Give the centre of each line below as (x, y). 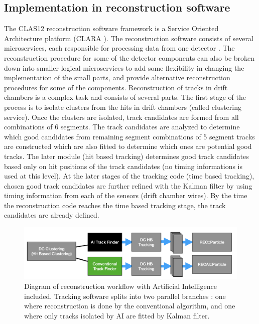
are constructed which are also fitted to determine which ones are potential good (128, 146)
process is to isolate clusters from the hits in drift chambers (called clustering (123, 107)
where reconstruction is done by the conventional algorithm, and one (130, 306)
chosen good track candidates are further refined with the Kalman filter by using (128, 185)
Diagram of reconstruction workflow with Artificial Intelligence (120, 286)
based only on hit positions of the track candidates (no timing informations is (123, 166)
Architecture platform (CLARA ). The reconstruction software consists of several (129, 38)
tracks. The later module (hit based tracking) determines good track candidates (126, 156)
